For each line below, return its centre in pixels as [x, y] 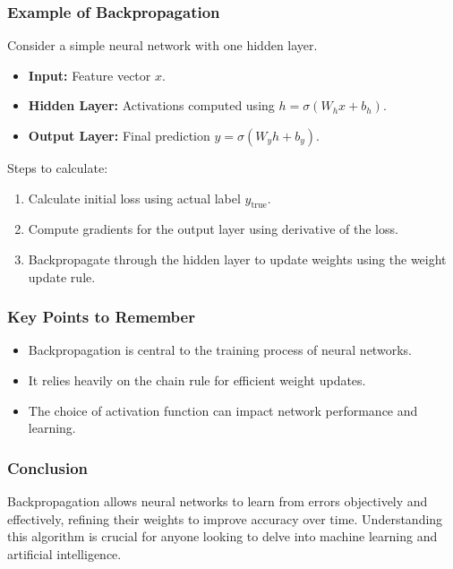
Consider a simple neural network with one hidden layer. [162, 45]
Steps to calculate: [58, 168]
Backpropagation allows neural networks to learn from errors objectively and [218, 500]
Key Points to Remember [101, 317]
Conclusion [47, 467]
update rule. [62, 276]
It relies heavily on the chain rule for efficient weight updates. [197, 379]
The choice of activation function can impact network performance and [223, 410]
